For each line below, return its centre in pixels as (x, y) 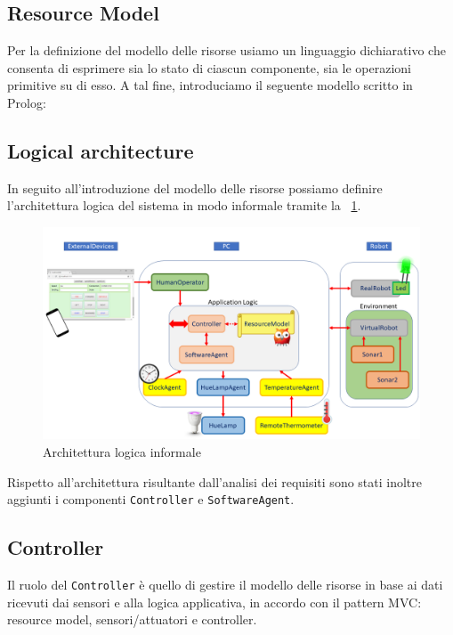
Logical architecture (101, 150)
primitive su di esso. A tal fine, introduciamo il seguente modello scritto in (210, 85)
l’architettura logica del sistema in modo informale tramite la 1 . (184, 205)
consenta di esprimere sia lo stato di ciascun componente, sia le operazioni (209, 67)
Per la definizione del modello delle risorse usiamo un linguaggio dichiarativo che (226, 50)
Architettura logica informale (122, 452)
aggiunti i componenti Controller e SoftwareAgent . (151, 499)
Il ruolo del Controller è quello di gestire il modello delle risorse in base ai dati (225, 585)
